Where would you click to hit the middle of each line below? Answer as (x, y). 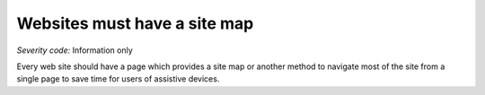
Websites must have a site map (135, 23)
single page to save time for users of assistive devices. (118, 79)
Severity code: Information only (75, 50)
